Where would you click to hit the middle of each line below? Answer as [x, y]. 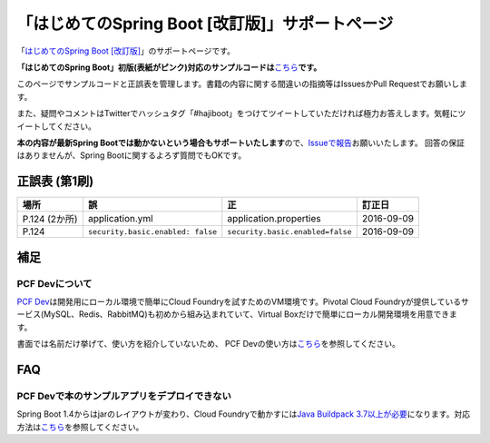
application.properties [274, 219]
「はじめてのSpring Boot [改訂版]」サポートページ [205, 24]
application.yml [120, 219]
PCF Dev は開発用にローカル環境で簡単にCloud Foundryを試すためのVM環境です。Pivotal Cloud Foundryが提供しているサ [243, 301]
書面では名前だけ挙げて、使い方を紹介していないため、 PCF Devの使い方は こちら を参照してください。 [209, 344]
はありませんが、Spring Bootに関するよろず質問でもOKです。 [132, 155]
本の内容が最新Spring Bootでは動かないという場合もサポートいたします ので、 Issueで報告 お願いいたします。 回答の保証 [240, 143]
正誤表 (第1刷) [55, 182]
